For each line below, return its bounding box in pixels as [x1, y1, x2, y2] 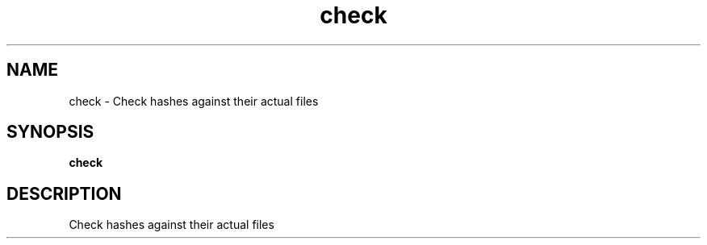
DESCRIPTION [6, 183, 122, 204]
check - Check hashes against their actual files [69, 93, 319, 108]
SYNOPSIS [6, 122, 94, 143]
